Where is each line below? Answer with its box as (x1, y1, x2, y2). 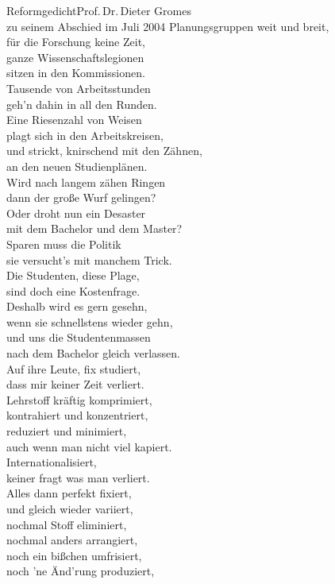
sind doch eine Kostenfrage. (6, 282, 141, 299)
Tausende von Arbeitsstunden (6, 79, 151, 96)
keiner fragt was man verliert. (6, 469, 150, 485)
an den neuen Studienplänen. (6, 157, 148, 174)
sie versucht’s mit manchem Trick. (6, 251, 172, 268)
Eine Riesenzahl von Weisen (6, 111, 142, 128)
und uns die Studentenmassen (6, 329, 151, 346)
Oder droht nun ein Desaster (6, 204, 146, 221)
